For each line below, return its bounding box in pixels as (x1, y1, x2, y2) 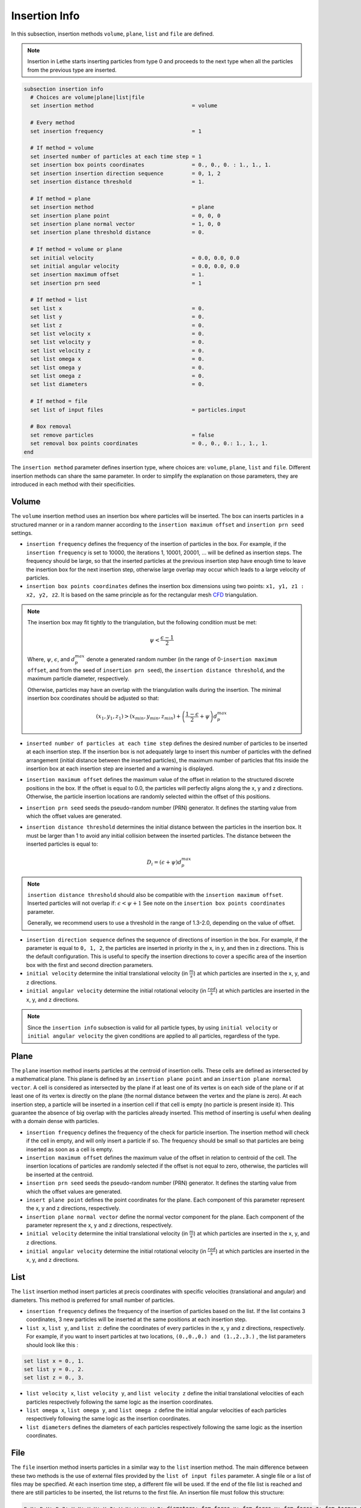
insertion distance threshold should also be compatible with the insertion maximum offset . (27, 892, 284, 899)
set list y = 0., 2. (23, 1366, 84, 1372)
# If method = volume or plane (30, 246, 123, 253)
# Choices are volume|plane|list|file (30, 94, 144, 101)
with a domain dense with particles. (11, 1118, 99, 1125)
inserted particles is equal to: (26, 840, 99, 847)
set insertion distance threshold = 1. (30, 179, 205, 185)
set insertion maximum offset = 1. (30, 271, 205, 278)
